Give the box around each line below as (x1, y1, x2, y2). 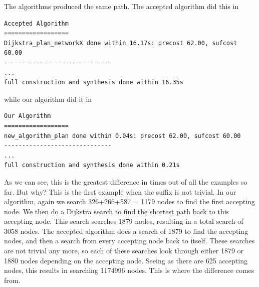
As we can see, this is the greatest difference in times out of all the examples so (4, 176, 247, 187)
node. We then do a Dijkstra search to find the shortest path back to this (4, 206, 229, 216)
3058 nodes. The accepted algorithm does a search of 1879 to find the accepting (4, 225, 248, 236)
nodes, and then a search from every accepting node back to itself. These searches (4, 235, 255, 246)
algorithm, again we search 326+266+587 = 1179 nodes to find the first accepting (4, 196, 255, 207)
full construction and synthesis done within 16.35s (4, 79, 183, 86)
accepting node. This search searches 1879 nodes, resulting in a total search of (4, 216, 243, 226)
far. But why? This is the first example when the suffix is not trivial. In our (4, 186, 236, 197)
